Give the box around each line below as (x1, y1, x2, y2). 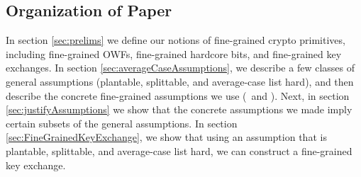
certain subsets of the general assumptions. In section (6, 115, 238, 130)
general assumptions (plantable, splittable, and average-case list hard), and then (6, 74, 354, 88)
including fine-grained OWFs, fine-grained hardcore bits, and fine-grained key (6, 46, 342, 61)
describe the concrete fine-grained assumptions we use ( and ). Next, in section (6, 88, 350, 103)
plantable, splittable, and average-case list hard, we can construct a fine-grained (6, 143, 352, 158)
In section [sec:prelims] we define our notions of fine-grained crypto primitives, (6, 33, 345, 47)
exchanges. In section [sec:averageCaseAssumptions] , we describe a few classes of (6, 60, 355, 75)
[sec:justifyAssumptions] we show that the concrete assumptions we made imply (6, 102, 352, 117)
